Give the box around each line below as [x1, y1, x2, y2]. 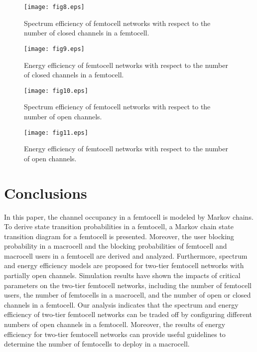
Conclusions [4, 182, 87, 203]
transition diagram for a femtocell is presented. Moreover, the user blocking [4, 231, 234, 241]
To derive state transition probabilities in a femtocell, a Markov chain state [4, 221, 234, 232]
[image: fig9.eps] [24, 45, 85, 52]
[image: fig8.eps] [24, 3, 85, 10]
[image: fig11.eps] [24, 129, 88, 136]
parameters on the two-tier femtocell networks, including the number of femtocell [4, 280, 252, 290]
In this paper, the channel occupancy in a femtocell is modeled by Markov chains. [4, 211, 254, 222]
